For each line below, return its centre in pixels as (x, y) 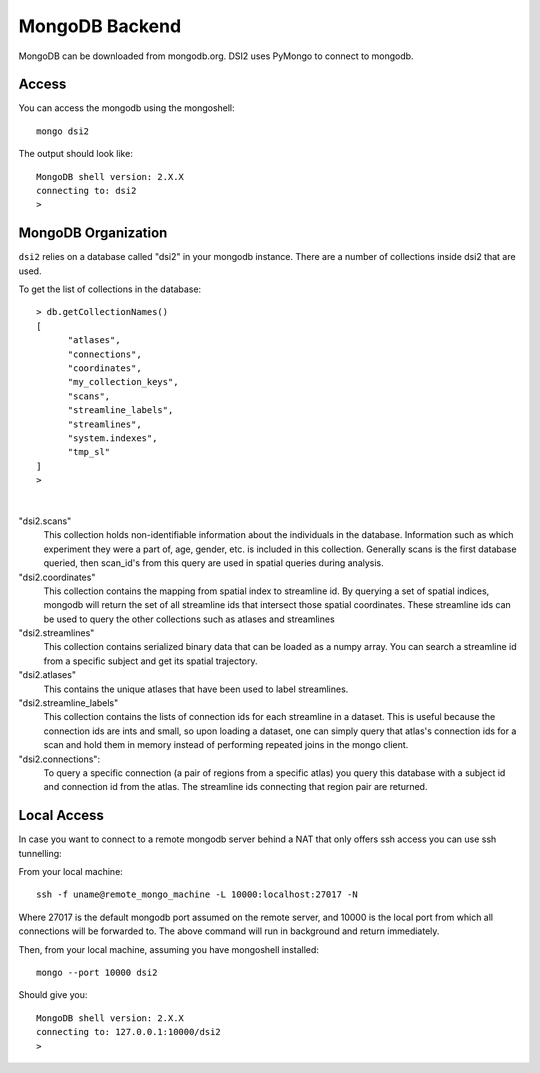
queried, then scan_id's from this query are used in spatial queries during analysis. (213, 563)
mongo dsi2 (63, 131)
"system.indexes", (112, 438)
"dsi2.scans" (45, 521)
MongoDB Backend (100, 26)
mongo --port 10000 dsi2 (97, 973)
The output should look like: (76, 154)
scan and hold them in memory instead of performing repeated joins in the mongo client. (226, 745)
